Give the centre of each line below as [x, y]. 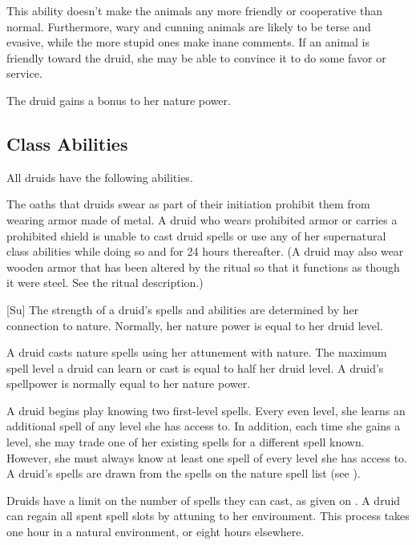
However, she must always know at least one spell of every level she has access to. [207, 457]
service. [24, 73]
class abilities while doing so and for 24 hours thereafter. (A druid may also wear [205, 251]
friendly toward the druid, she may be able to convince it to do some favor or [196, 57]
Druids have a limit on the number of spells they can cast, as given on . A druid [204, 500]
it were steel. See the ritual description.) [105, 283]
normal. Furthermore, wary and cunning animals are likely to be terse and [189, 26]
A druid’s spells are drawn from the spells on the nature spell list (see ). [184, 473]
